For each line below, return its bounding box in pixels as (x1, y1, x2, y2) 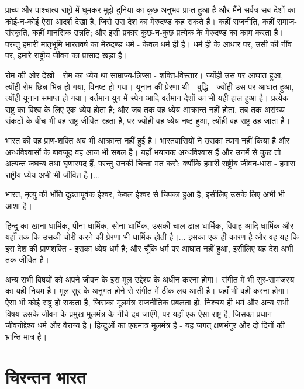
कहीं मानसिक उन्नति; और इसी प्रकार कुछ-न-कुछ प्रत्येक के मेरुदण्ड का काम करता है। (32, 26, 284, 39)
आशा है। (5, 199, 32, 211)
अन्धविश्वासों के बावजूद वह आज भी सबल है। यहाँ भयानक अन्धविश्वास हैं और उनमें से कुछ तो (5, 145, 281, 158)
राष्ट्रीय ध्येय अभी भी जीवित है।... (5, 168, 101, 180)
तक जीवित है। (5, 253, 49, 266)
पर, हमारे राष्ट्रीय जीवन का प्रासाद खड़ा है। (5, 49, 128, 61)
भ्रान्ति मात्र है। (5, 330, 47, 342)
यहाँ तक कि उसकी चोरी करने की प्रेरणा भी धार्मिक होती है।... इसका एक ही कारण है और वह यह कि (5, 231, 299, 243)
